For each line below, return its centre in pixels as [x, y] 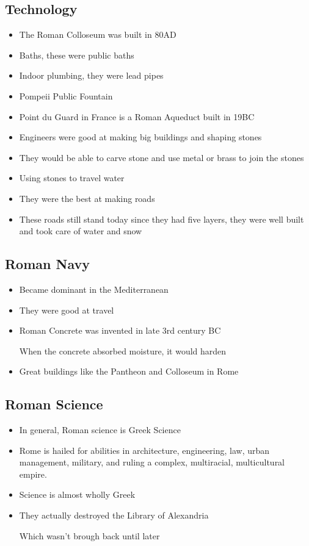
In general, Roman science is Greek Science [100, 430]
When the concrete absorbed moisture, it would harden [123, 350]
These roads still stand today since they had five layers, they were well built [162, 219]
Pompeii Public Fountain [66, 95]
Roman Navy [47, 264]
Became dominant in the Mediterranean [94, 289]
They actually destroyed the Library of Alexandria [114, 515]
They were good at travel [67, 310]
